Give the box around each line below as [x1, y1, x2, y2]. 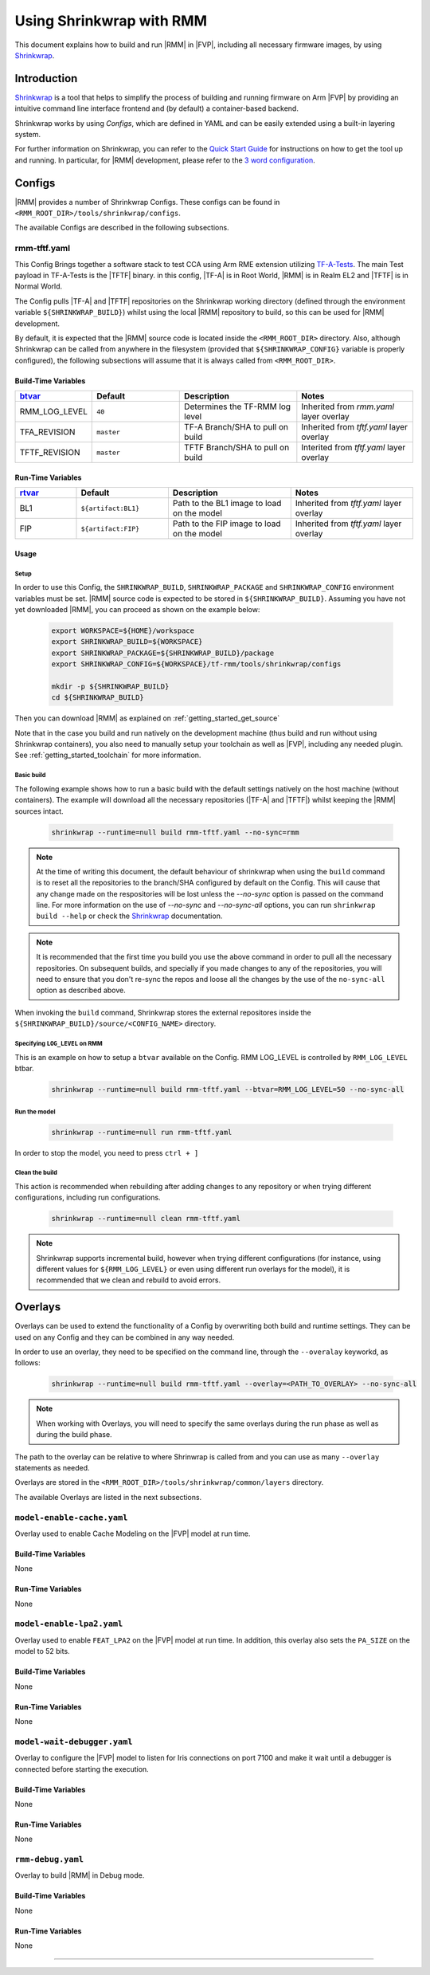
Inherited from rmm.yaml [301, 401, 394, 412]
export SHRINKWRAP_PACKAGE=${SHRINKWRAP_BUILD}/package [51, 648, 275, 658]
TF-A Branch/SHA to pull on [184, 422, 288, 433]
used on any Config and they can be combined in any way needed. [14, 1332, 235, 1342]
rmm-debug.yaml [14, 1854, 84, 1865]
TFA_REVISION [19, 426, 76, 438]
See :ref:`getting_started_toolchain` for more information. [14, 750, 201, 760]
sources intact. [14, 806, 64, 816]
